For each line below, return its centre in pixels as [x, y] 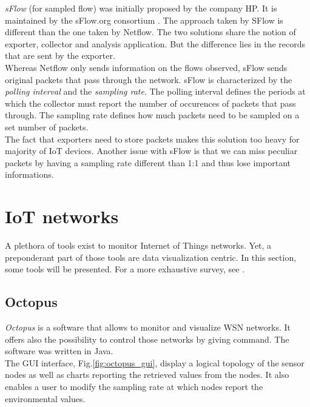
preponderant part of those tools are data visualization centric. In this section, [151, 257]
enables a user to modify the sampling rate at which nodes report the [134, 386]
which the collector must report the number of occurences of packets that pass [150, 103]
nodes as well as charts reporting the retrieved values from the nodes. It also [147, 375]
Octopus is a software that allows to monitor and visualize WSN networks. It [148, 327]
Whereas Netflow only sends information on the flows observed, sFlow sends [146, 67]
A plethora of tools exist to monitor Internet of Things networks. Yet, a [138, 245]
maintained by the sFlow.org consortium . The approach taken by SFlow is [144, 20]
